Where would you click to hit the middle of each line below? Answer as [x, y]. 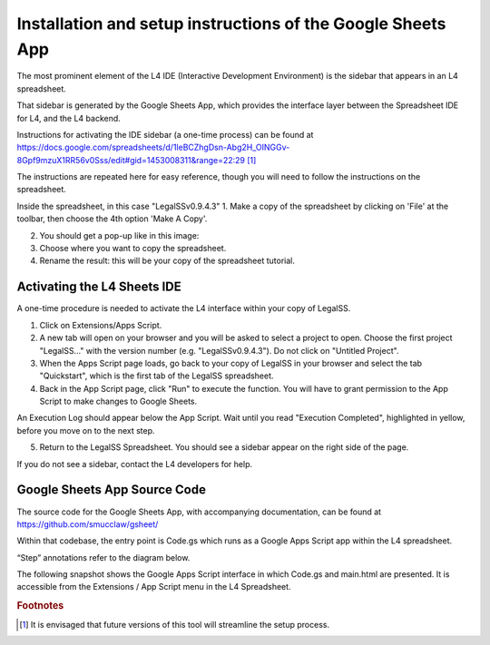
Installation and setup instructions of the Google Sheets [231, 24]
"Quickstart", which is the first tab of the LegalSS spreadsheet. [157, 376]
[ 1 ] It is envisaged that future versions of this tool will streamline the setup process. [175, 624]
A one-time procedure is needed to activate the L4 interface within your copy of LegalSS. [184, 308]
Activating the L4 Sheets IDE [99, 287]
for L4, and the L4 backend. [69, 118]
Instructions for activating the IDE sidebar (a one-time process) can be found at [165, 134]
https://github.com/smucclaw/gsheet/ [88, 524]
